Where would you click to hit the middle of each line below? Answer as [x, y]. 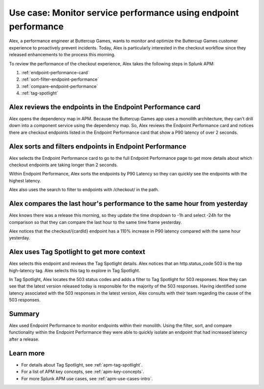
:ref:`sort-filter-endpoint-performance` [60, 79]
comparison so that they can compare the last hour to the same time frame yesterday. [96, 222]
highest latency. [25, 180]
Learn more [27, 353]
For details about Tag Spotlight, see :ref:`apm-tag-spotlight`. [82, 365]
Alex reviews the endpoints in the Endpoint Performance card [105, 107]
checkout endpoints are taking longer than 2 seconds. [64, 165]
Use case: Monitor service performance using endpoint [124, 13]
